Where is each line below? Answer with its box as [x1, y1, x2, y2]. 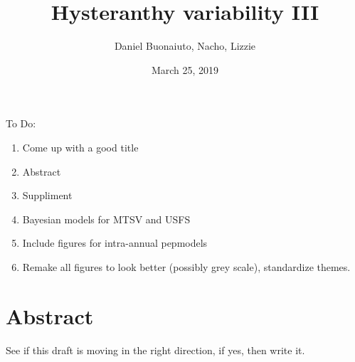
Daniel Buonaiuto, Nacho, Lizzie [114, 38, 256, 53]
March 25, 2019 [151, 62, 219, 77]
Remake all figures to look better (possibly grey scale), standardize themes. [22, 259, 351, 274]
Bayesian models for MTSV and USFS [22, 211, 191, 226]
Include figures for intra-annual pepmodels [22, 235, 208, 250]
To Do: [6, 116, 36, 131]
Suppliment [22, 188, 73, 203]
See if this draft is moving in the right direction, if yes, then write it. [6, 342, 305, 357]
